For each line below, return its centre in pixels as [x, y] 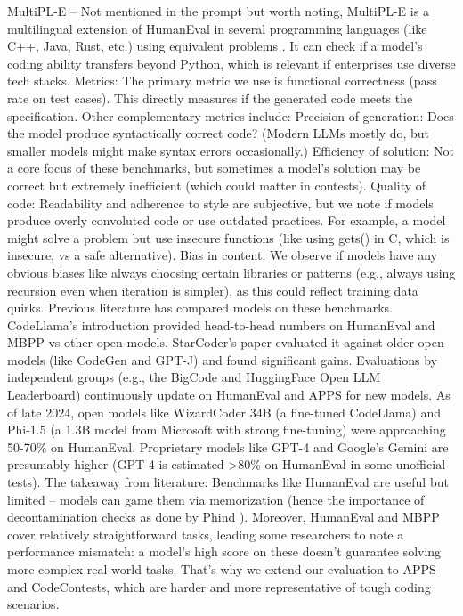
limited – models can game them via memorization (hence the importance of [216, 499]
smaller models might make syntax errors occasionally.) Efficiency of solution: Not [231, 150]
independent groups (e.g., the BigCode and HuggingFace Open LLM [194, 377]
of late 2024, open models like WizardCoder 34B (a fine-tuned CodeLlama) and [224, 412]
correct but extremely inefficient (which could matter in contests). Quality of [217, 185]
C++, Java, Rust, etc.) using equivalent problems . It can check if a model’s [215, 46]
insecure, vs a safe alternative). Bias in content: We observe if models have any [222, 255]
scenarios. [33, 604]
